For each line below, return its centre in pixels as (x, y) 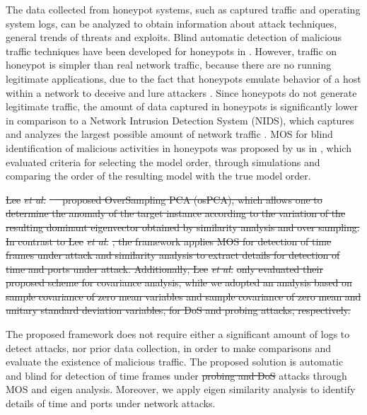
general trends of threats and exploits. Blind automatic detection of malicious (174, 37)
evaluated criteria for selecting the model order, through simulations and (163, 162)
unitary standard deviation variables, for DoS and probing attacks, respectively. (178, 310)
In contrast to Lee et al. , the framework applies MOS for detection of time (169, 241)
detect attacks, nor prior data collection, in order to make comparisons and (169, 347)
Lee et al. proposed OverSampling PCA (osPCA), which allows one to (164, 199)
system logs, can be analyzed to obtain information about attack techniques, (171, 23)
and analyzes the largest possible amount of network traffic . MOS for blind (169, 134)
